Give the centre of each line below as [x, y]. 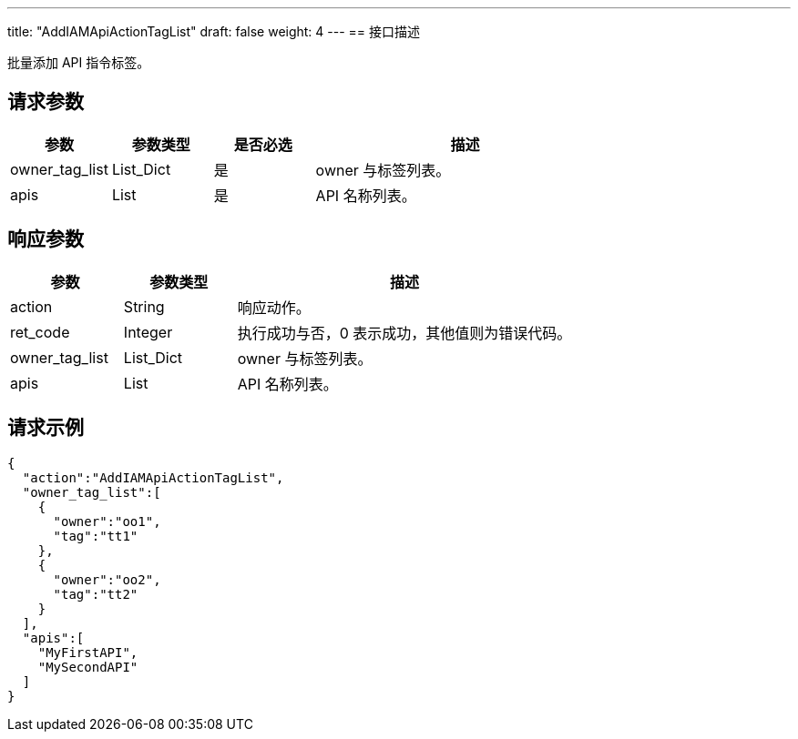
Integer [148, 332]
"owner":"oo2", [107, 579]
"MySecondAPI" [88, 667]
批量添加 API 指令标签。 [79, 62]
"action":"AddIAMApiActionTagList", [153, 477]
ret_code [40, 332]
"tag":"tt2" [96, 594]
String [144, 306]
